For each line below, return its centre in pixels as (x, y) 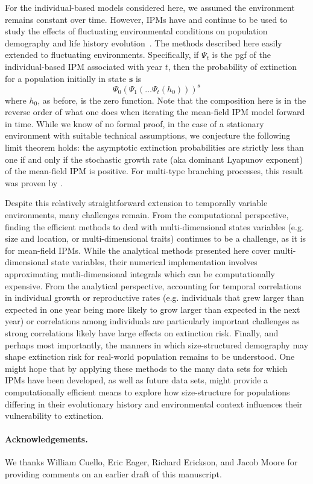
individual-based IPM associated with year (84, 66)
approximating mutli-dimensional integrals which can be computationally (140, 273)
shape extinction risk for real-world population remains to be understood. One (150, 357)
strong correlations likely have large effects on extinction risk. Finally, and (142, 332)
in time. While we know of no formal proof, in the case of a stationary (134, 123)
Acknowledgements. (46, 439)
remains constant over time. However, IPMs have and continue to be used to (146, 19)
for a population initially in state (66, 78)
